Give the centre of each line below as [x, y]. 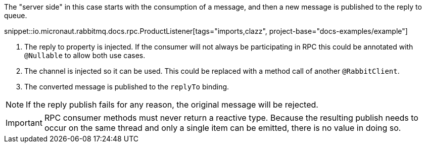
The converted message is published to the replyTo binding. [127, 87]
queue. [16, 15]
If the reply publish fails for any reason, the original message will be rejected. [172, 105]
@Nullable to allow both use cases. [85, 55]
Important [24, 123]
